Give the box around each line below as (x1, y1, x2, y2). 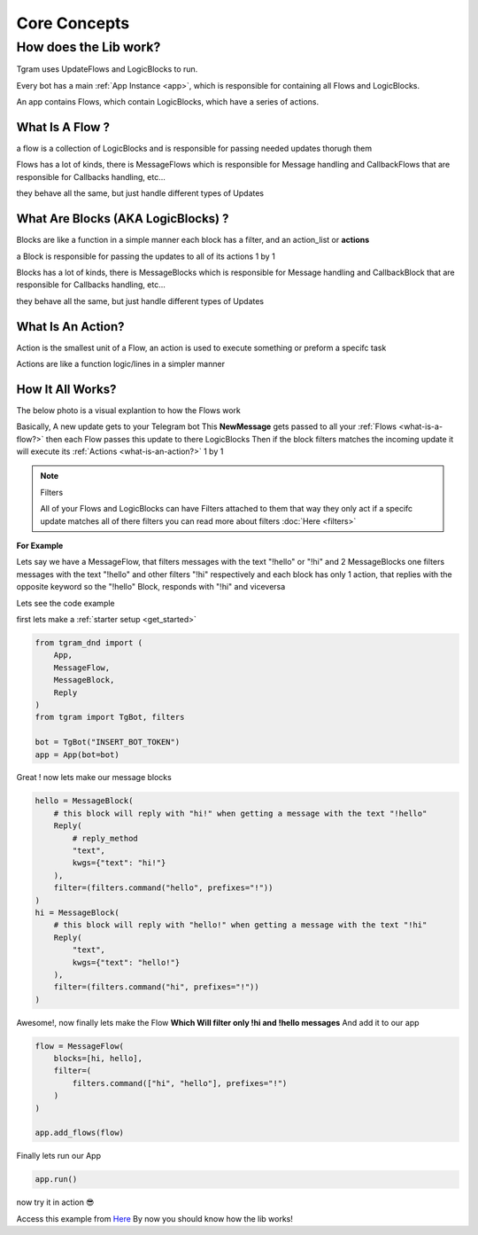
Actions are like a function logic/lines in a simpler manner (16, 359, 226, 370)
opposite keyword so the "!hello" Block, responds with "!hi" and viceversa (16, 582, 286, 592)
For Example (16, 541, 64, 551)
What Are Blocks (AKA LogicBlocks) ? (16, 211, 229, 226)
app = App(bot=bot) (35, 749, 119, 760)
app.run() (35, 1175, 78, 1184)
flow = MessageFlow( (35, 1041, 124, 1051)
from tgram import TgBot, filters (35, 712, 185, 723)
